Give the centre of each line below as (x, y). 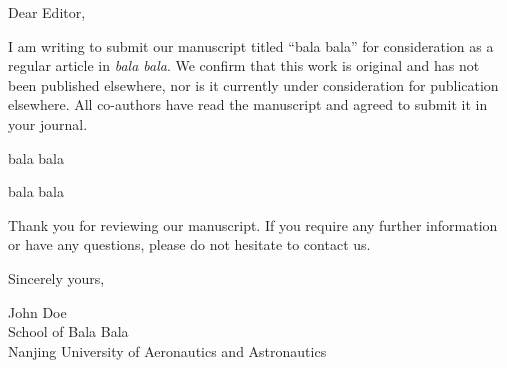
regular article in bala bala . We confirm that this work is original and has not (244, 65)
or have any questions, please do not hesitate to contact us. (189, 244)
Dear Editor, (47, 12)
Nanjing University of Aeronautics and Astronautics (167, 350)
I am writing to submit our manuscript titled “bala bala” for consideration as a (251, 45)
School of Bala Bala (68, 331)
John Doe (37, 311)
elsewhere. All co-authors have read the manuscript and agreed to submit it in (248, 104)
